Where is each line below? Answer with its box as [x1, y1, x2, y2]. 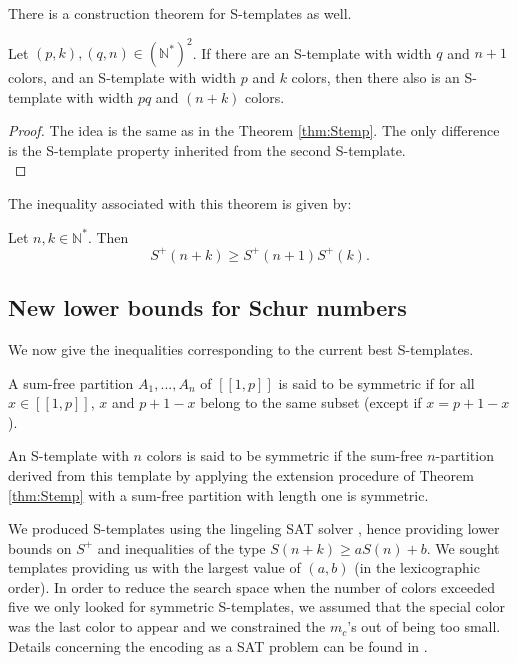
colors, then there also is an [291, 67, 460, 88]
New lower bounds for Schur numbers [8, 292, 407, 323]
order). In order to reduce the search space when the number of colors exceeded [8, 576, 495, 597]
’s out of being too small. [347, 616, 501, 637]
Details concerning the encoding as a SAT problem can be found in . [8, 635, 428, 656]
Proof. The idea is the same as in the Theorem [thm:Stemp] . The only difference [8, 120, 500, 141]
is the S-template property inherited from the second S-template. [8, 139, 406, 160]
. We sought [426, 537, 500, 558]
